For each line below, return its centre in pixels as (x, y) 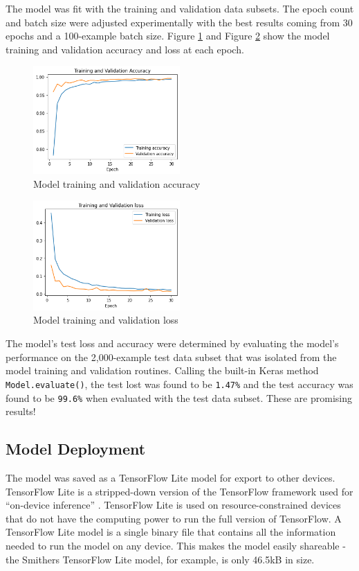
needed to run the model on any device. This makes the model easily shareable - (176, 545)
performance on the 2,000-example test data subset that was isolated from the (171, 357)
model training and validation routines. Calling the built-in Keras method (162, 370)
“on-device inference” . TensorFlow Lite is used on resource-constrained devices (173, 505)
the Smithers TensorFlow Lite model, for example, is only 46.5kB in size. (160, 559)
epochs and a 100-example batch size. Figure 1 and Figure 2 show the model (168, 36)
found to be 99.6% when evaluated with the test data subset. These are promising (179, 397)
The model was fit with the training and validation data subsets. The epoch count (180, 8)
